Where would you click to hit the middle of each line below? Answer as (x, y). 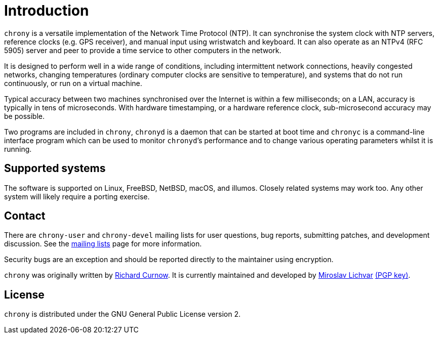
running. (18, 149)
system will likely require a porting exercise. (77, 196)
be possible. (24, 116)
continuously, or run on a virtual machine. (73, 83)
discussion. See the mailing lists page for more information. (103, 244)
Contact (25, 216)
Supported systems (55, 168)
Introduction (47, 11)
